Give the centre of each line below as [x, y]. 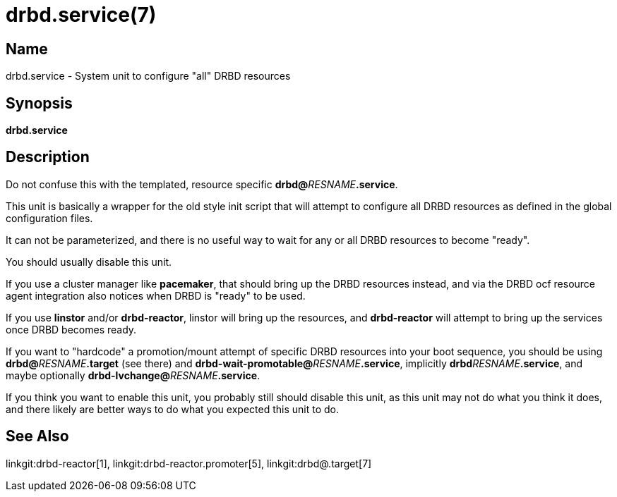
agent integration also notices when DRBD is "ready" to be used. [156, 295]
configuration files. [49, 218]
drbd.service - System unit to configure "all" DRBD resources [148, 76]
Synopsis [39, 103]
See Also [37, 436]
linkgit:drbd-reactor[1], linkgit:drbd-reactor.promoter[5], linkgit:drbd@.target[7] [189, 463]
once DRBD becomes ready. [71, 329]
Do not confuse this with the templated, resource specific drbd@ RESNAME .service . [202, 184]
